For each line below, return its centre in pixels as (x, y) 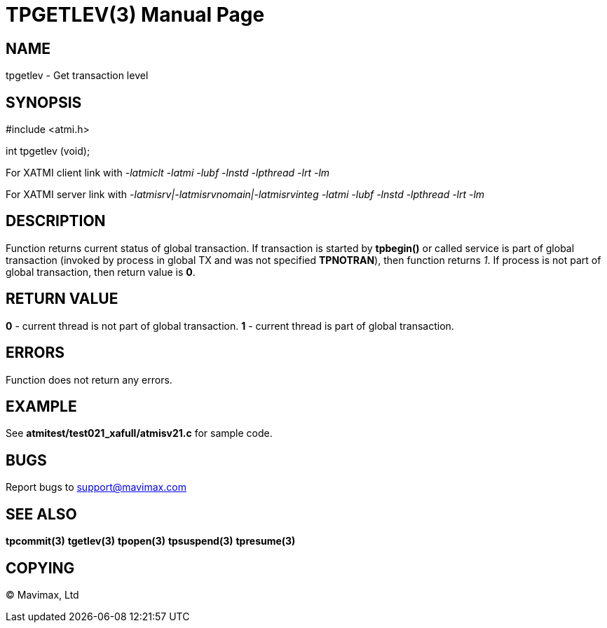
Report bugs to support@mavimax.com (96, 487)
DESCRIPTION (56, 221)
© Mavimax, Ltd (42, 594)
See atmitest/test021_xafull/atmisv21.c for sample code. (139, 433)
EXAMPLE (41, 406)
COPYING (40, 568)
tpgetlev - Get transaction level (77, 76)
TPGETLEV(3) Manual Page (135, 15)
